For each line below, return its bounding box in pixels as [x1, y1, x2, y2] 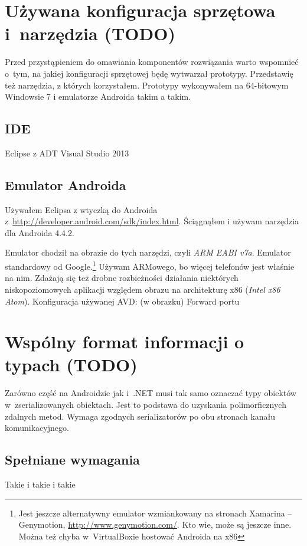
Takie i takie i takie [5, 478, 76, 490]
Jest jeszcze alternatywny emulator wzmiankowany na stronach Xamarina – [18, 506, 292, 519]
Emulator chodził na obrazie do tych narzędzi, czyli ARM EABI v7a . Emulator [5, 246, 291, 259]
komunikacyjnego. [5, 421, 69, 434]
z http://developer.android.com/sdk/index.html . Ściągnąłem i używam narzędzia [5, 215, 299, 227]
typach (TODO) [5, 352, 138, 377]
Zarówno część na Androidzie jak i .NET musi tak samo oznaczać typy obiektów [5, 387, 296, 399]
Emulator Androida [5, 175, 126, 194]
